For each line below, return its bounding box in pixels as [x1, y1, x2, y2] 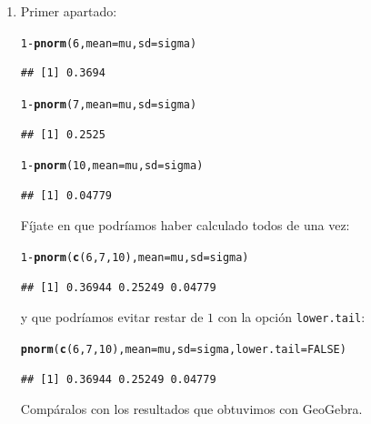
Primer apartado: [20, 2, 117, 20]
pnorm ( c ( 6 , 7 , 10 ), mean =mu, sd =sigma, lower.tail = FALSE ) [20, 342, 346, 356]
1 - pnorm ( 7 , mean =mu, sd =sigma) [20, 97, 197, 111]
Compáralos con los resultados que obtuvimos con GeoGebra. [20, 399, 363, 419]
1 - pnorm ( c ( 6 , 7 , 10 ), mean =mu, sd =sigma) [20, 250, 249, 264]
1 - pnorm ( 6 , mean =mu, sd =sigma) [20, 36, 197, 50]
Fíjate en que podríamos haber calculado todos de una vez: [20, 216, 350, 235]
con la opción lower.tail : [217, 308, 366, 327]
